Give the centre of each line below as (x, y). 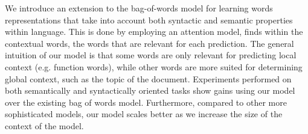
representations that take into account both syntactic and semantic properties (149, 20)
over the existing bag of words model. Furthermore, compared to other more (146, 102)
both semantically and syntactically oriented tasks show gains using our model (150, 90)
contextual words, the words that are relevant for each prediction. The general (149, 43)
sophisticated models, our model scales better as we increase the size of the (144, 114)
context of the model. (44, 125)
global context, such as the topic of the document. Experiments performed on (148, 78)
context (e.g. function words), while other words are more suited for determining (154, 66)
